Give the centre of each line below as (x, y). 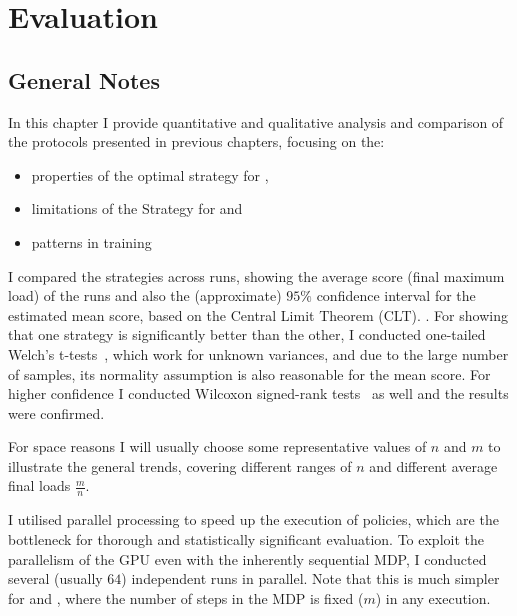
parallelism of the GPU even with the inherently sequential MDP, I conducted (247, 558)
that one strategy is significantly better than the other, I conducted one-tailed (247, 334)
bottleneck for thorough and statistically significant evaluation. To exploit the (246, 538)
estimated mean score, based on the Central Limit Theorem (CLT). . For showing (258, 314)
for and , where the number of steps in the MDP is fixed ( (186, 597)
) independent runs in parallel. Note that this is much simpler (310, 578)
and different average (433, 465)
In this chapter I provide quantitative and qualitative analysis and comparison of (256, 121)
